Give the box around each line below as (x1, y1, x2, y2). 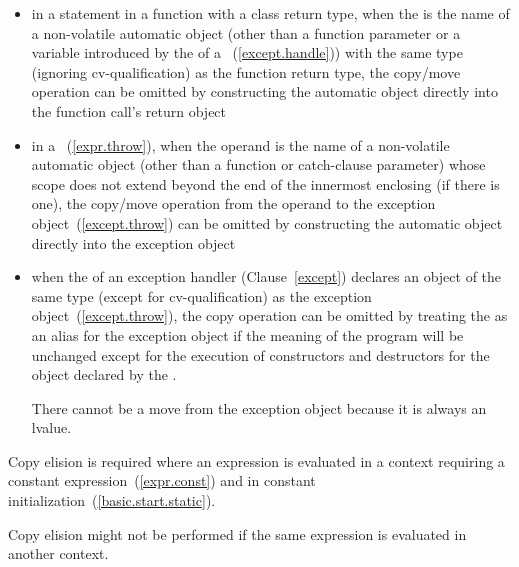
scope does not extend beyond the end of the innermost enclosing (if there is (31, 173, 500, 194)
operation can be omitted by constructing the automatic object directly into (31, 81, 498, 102)
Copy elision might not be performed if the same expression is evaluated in (8, 523, 467, 544)
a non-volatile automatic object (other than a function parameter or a (31, 22, 461, 43)
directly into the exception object (31, 232, 236, 253)
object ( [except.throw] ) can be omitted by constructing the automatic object (31, 212, 503, 233)
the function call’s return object (31, 100, 227, 121)
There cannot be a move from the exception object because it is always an (31, 397, 487, 418)
